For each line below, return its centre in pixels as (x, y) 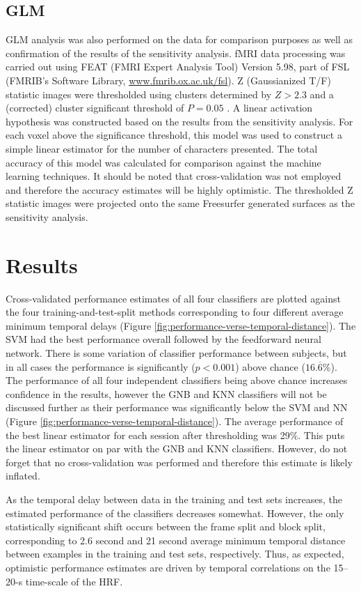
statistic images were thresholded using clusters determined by (139, 94)
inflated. (23, 476)
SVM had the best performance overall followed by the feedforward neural (163, 339)
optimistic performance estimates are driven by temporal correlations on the (168, 567)
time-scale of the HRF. (74, 581)
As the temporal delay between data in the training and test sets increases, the (174, 499)
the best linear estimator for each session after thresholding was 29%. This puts (175, 435)
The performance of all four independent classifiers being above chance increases (177, 380)
